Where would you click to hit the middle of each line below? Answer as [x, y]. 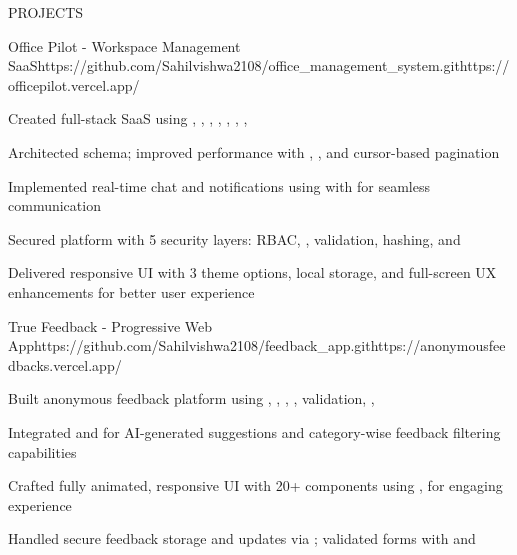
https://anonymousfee [438, 345]
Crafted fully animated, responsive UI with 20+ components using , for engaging [255, 485]
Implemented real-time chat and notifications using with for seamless [219, 185]
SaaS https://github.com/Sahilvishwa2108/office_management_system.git [234, 65]
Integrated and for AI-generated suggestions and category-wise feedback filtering [254, 431]
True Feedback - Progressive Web [110, 325]
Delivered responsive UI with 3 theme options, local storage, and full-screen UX [252, 272]
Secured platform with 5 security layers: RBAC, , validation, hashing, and [234, 238]
